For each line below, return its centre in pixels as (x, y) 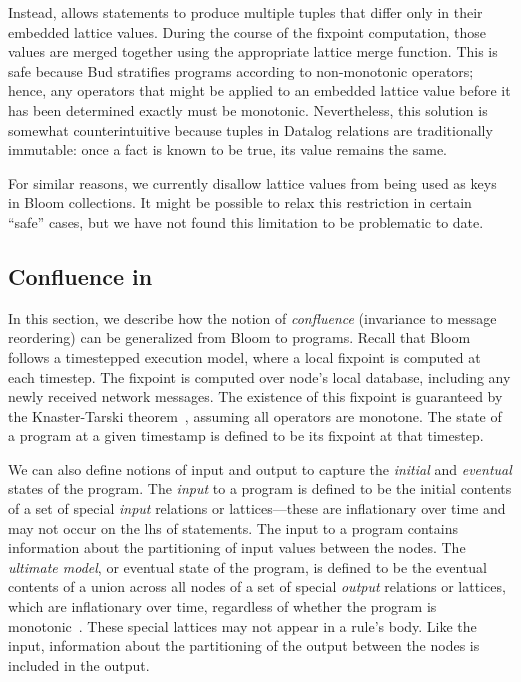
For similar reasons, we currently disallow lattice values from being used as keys (252, 182)
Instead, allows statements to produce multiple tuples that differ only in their (245, 12)
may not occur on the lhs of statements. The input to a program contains (233, 527)
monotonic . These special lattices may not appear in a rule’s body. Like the (242, 625)
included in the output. (79, 664)
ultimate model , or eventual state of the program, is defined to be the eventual (247, 566)
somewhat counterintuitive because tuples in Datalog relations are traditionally (250, 129)
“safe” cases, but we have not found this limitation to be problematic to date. (246, 221)
